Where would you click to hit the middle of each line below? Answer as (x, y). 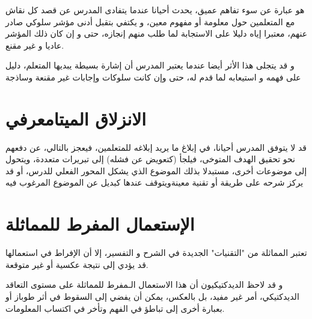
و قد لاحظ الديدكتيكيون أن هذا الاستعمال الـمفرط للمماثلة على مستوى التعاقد (144, 284)
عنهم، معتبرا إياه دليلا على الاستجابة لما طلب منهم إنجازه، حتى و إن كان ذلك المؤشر (157, 33)
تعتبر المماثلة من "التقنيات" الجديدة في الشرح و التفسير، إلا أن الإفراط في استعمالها (156, 253)
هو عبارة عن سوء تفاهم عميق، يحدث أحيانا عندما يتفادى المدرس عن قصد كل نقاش (155, 10)
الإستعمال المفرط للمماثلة (100, 224)
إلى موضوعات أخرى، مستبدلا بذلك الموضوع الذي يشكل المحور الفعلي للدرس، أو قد (156, 170)
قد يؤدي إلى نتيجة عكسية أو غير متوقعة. (77, 264)
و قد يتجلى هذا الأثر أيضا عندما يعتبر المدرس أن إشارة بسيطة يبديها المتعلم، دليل (150, 65)
